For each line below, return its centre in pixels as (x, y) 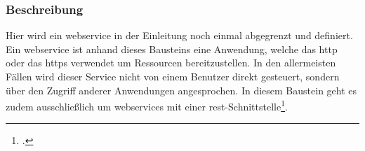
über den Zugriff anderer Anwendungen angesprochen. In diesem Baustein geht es (181, 90)
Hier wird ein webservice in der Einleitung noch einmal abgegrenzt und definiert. (179, 35)
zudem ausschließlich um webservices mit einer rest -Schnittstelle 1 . (147, 105)
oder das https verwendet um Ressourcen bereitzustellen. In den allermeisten (171, 63)
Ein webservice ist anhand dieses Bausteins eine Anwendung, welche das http (172, 49)
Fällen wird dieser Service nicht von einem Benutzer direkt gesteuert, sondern (173, 76)
